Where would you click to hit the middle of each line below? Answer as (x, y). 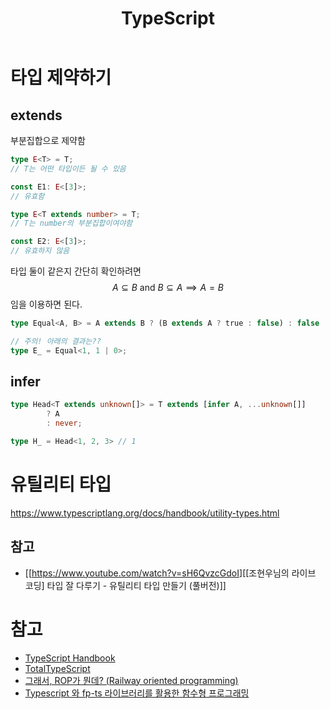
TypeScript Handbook (70, 658)
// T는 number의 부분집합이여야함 (71, 223)
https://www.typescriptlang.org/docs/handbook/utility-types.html (145, 513)
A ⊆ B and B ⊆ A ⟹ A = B (168, 287)
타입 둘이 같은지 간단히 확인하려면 (76, 271)
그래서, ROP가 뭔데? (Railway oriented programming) (131, 680)
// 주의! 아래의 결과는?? (56, 341)
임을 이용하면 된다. (46, 304)
